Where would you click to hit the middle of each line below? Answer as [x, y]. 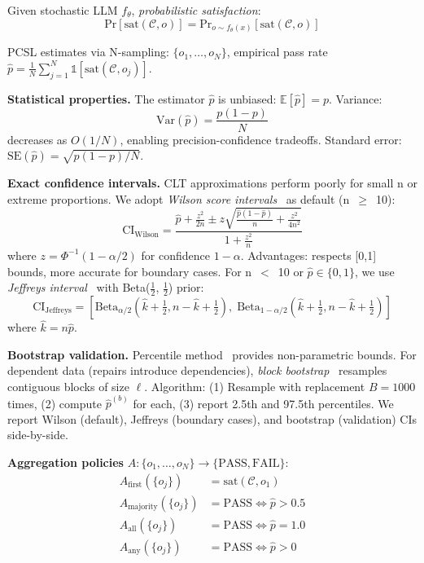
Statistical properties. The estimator [106, 98]
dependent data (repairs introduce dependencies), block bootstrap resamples [197, 370]
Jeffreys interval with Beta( [79, 287]
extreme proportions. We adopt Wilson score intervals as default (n [179, 198]
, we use [374, 271]
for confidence [175, 255]
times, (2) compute [55, 403]
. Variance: [356, 98]
